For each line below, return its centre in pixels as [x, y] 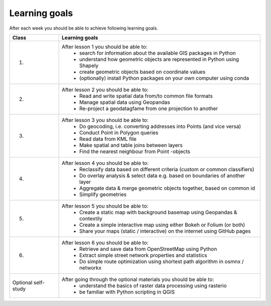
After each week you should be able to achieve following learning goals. [84, 28]
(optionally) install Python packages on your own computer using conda [164, 78]
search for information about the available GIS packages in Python [157, 53]
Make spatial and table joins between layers [131, 145]
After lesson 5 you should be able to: [105, 206]
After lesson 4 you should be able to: [105, 163]
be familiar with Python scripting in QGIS [127, 292]
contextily [91, 218]
